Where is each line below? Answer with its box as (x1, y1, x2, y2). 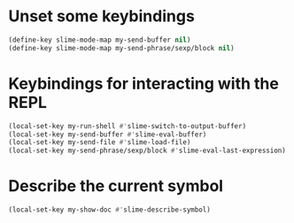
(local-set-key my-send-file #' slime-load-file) (8, 138, 191, 147)
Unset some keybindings (8, 6, 196, 27)
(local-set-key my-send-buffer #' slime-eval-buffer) (8, 130, 207, 139)
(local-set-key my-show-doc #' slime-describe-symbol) (8, 205, 212, 214)
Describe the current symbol (8, 176, 223, 196)
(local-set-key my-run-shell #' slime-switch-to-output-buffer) (8, 121, 247, 130)
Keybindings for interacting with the (8, 73, 280, 94)
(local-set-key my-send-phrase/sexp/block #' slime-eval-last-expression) (8, 146, 287, 156)
